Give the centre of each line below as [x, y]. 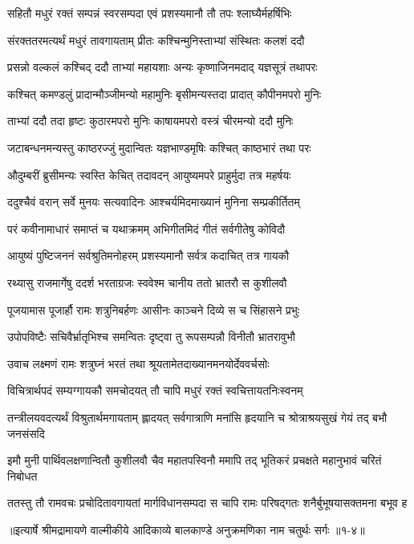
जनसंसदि [26, 433]
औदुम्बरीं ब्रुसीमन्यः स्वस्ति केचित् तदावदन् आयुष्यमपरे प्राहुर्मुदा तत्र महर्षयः [149, 175]
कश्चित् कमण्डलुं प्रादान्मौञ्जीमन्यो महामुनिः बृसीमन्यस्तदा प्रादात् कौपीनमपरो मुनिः [164, 93]
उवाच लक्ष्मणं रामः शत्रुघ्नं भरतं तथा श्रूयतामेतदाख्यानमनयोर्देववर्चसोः [138, 363]
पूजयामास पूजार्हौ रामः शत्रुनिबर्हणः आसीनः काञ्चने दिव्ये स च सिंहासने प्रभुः [154, 309]
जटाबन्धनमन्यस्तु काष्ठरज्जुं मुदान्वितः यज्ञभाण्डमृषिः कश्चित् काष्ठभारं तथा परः [159, 147]
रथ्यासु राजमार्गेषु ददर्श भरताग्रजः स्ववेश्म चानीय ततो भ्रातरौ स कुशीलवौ [147, 282]
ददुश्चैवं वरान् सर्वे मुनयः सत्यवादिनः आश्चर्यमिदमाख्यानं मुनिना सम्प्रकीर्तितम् [154, 202]
